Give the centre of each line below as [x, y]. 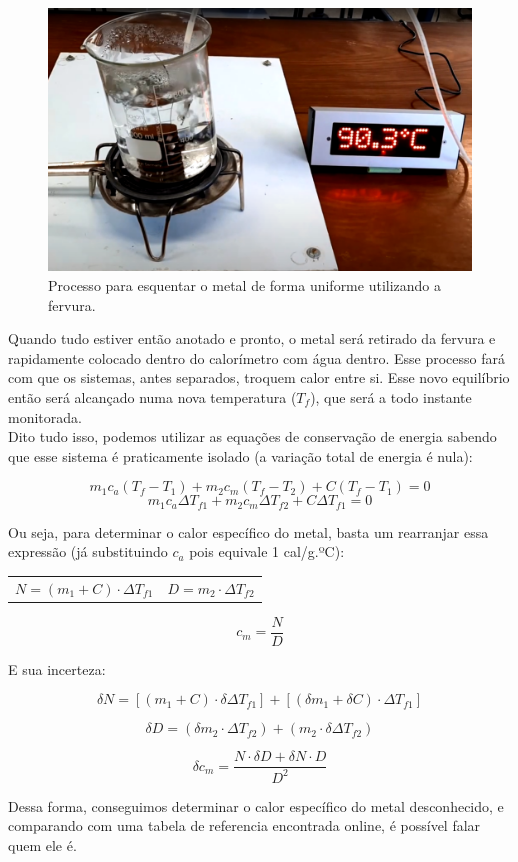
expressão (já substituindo [88, 551]
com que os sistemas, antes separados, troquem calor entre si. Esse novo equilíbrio [259, 377]
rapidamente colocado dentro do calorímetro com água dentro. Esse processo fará [256, 357]
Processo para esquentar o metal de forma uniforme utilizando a [245, 284]
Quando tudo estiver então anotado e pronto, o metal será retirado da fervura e [252, 338]
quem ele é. [42, 845]
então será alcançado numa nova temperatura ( [152, 396]
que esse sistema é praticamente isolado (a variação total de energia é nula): [240, 455]
